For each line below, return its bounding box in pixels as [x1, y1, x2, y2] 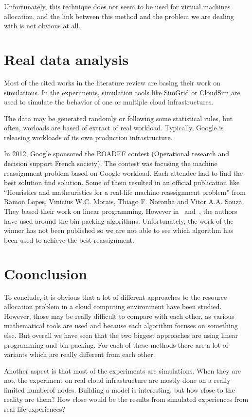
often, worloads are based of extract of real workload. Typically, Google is [4, 123, 224, 133]
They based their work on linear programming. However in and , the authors [4, 206, 237, 216]
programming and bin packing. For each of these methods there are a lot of [4, 339, 228, 350]
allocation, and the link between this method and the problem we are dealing [4, 11, 234, 21]
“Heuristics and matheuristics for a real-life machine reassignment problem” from [4, 187, 246, 197]
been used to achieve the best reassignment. [4, 234, 134, 245]
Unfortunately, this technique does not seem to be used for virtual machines [4, 1, 231, 11]
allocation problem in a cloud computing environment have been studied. [4, 301, 222, 312]
